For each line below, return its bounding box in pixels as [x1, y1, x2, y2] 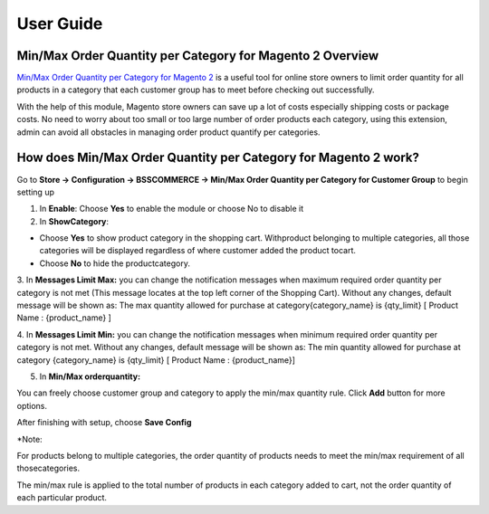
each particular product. [16, 492, 108, 503]
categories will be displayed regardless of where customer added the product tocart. [39, 245, 357, 256]
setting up [16, 186, 54, 197]
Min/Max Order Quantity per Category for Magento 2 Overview [16, 48, 379, 63]
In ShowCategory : [39, 215, 109, 226]
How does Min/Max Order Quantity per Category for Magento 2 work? [16, 150, 420, 166]
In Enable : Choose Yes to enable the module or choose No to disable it [39, 204, 304, 214]
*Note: [16, 433, 43, 444]
